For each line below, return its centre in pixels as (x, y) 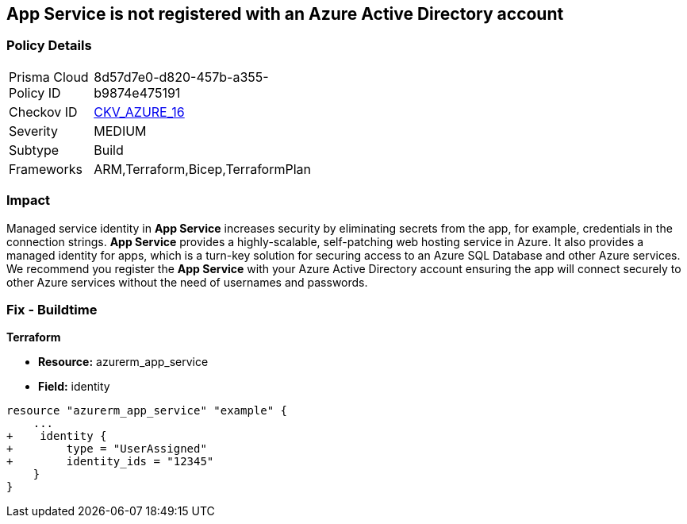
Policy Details (49, 46)
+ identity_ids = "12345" (110, 462)
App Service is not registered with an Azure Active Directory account (285, 14)
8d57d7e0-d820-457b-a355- (181, 77)
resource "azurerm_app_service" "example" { (147, 411)
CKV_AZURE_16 (139, 112)
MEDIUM (120, 131)
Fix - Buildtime (52, 309)
